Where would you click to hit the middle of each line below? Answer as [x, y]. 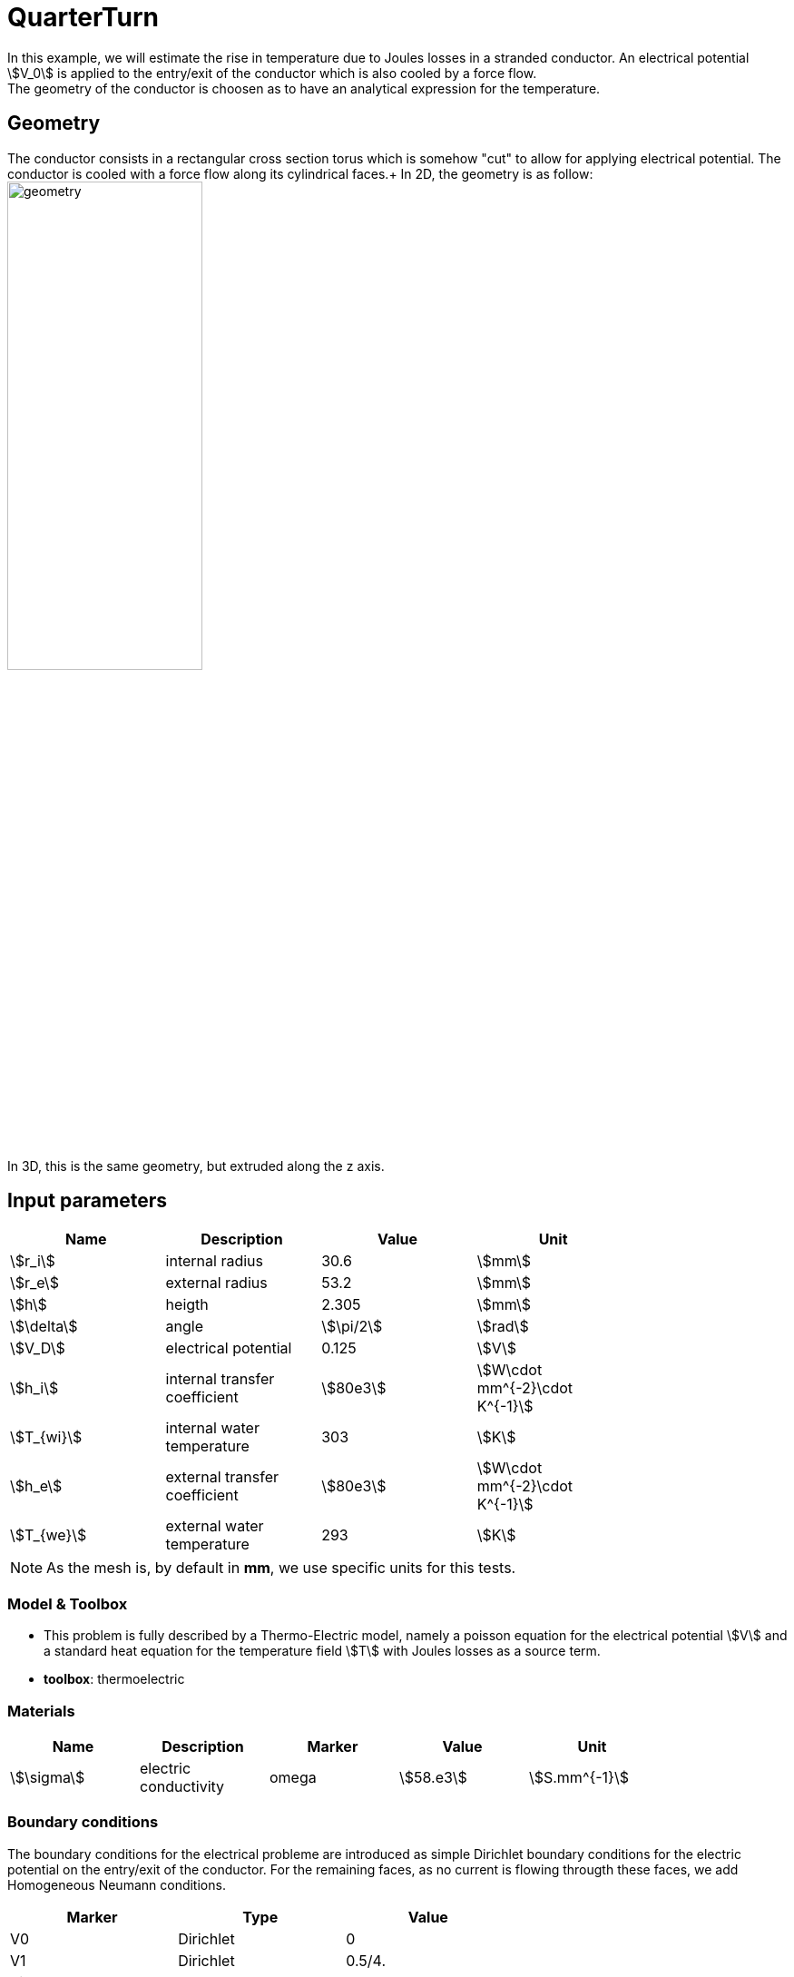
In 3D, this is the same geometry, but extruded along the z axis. [196, 1166]
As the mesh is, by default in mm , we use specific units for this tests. [281, 1568]
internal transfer [220, 1379]
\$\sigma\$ [48, 1777]
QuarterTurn [83, 17]
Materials [41, 1711]
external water [215, 1526]
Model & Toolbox [68, 1603]
